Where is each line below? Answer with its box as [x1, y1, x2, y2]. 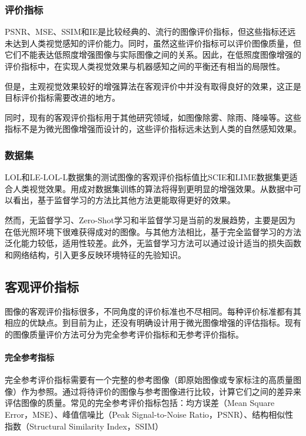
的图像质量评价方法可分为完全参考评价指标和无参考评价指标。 [5, 328, 244, 340]
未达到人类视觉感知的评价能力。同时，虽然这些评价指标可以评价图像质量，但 [5, 37, 301, 49]
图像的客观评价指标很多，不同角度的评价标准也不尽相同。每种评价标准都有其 [5, 305, 301, 317]
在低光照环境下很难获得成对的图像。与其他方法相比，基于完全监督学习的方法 [5, 225, 301, 237]
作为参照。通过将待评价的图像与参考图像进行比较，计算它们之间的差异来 [21, 385, 301, 397]
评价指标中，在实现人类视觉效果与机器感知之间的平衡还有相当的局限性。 [5, 60, 285, 72]
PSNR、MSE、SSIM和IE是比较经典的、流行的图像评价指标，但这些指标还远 [5, 25, 296, 38]
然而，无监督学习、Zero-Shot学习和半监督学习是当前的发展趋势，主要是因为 [5, 213, 295, 226]
